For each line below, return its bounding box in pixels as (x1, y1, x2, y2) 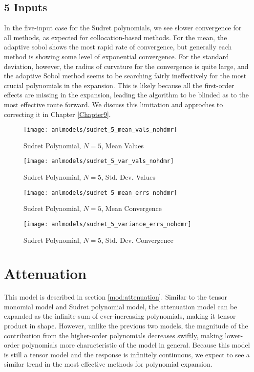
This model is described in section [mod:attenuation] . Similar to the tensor (4, 292, 228, 302)
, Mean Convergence (101, 203, 162, 213)
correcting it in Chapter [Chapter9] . (4, 109, 111, 119)
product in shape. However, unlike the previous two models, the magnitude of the (4, 321, 248, 331)
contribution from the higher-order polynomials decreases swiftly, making (4, 330, 223, 340)
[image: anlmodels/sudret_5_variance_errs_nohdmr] (23, 220, 191, 228)
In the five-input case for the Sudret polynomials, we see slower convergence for (4, 23, 242, 33)
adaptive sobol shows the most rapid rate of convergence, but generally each (4, 42, 232, 52)
